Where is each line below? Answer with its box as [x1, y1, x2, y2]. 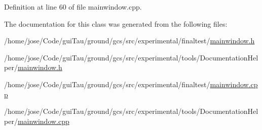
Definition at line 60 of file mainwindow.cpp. [4, 2, 142, 12]
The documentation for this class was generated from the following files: [4, 18, 228, 29]
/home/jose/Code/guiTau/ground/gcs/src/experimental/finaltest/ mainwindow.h [4, 35, 255, 46]
